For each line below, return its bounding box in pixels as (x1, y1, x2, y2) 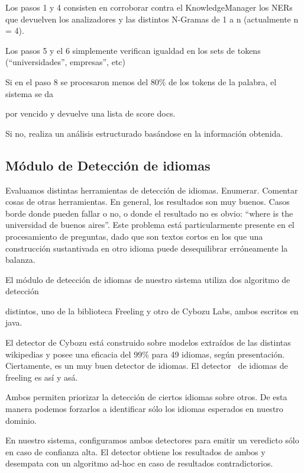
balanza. (5, 253, 35, 266)
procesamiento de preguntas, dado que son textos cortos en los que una (5, 230, 263, 242)
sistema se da (5, 87, 54, 99)
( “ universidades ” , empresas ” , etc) (5, 56, 125, 68)
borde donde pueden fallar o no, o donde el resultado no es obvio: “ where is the (5, 207, 293, 219)
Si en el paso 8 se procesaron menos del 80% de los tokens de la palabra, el (5, 75, 277, 88)
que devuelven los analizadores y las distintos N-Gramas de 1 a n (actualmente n (5, 12, 299, 25)
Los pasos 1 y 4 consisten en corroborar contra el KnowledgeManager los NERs (5, 1, 293, 13)
